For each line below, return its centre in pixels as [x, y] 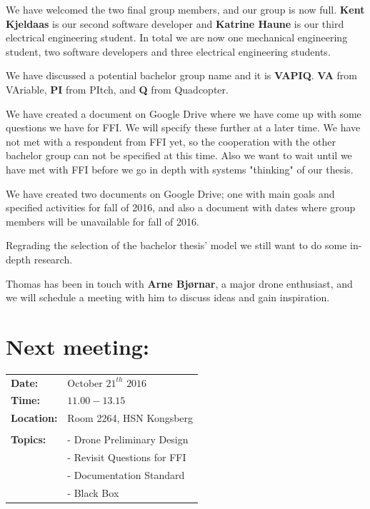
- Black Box [93, 492]
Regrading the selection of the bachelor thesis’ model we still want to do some [176, 245]
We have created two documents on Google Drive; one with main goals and [170, 193]
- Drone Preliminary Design [128, 439]
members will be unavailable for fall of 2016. [102, 221]
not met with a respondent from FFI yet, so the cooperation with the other [171, 141]
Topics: [29, 439]
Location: [34, 418]
